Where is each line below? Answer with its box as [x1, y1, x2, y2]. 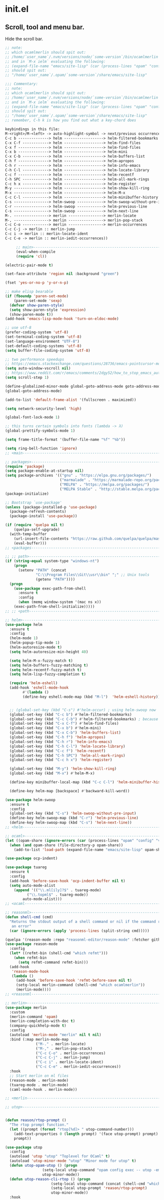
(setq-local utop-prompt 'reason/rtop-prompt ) [51, 1186, 147, 1191]
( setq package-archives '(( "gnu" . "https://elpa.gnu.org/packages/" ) [5, 473, 152, 478]
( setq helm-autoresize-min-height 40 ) [9, 649, 89, 654]
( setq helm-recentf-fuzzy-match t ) [9, 667, 82, 672]
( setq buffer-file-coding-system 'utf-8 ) [5, 348, 91, 353]
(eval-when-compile [16, 249, 56, 254]
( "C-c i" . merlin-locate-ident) [36, 1060, 104, 1065]
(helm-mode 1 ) [9, 636, 38, 641]
